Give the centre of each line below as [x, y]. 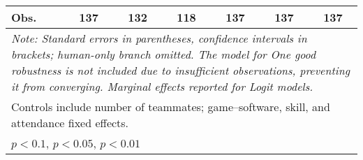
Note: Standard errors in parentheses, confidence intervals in [159, 38]
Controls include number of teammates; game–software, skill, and [171, 107]
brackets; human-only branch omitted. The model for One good [164, 54]
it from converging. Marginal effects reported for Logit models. [162, 86]
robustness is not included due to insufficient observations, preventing [181, 70]
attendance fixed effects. [70, 123]
